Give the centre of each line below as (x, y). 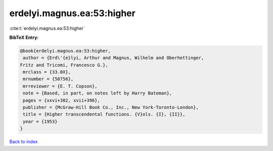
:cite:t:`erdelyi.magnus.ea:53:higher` (47, 28)
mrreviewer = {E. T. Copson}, (60, 86)
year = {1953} (40, 121)
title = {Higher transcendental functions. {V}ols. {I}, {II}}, (104, 114)
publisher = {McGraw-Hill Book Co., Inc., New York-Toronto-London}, (111, 108)
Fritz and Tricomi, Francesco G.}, (64, 65)
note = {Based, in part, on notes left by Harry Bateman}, (98, 93)
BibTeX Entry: (24, 37)
